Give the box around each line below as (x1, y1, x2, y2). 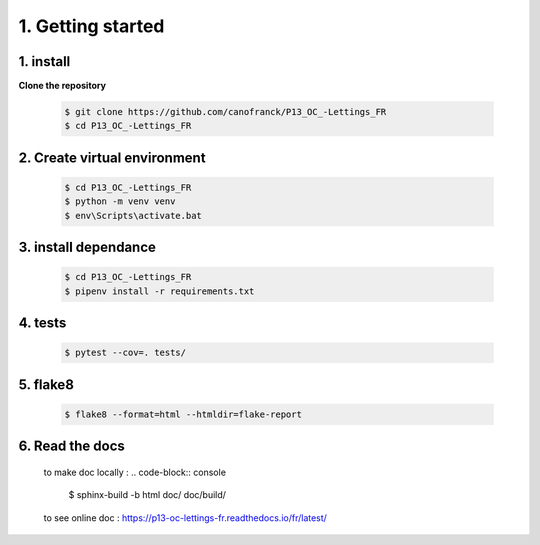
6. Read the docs (18, 438, 125, 455)
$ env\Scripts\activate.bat (64, 210, 202, 221)
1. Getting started (18, 15, 165, 37)
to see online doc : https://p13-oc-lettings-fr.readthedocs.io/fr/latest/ (43, 511, 327, 524)
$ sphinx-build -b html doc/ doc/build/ (68, 489, 227, 501)
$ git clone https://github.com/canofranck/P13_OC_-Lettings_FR (64, 106, 387, 118)
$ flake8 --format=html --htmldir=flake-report (64, 408, 302, 420)
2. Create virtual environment (18, 149, 206, 166)
